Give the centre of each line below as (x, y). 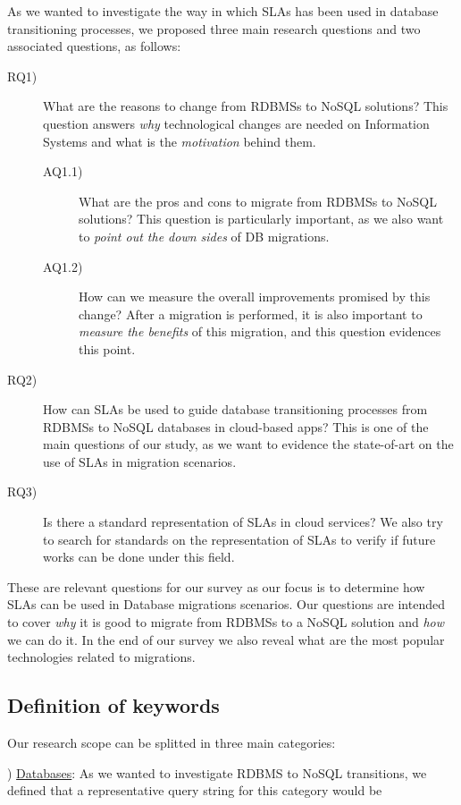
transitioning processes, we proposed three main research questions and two (214, 28)
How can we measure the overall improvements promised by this (255, 297)
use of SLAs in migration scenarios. (140, 461)
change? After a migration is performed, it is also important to (251, 314)
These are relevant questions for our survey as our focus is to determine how (216, 586)
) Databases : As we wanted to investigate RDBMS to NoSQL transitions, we (217, 772)
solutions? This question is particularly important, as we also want (261, 219)
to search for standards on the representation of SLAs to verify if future (239, 539)
